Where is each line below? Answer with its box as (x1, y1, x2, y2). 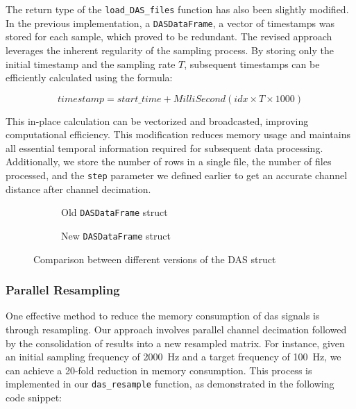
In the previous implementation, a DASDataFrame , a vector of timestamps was (6, 15, 334, 30)
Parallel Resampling (6, 281, 120, 299)
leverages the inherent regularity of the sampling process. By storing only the (6, 42, 334, 57)
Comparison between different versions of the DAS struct (33, 251, 276, 266)
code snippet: (6, 390, 62, 405)
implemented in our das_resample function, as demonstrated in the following (6, 376, 334, 391)
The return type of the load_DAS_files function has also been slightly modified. (6, 2, 349, 16)
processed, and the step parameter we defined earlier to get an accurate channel (6, 168, 348, 183)
